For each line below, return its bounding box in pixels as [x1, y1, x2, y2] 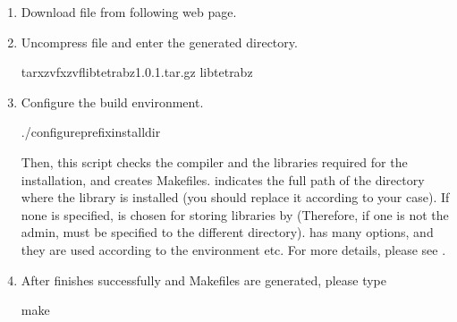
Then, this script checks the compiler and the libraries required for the [21, 152, 408, 171]
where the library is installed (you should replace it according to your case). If [21, 188, 450, 207]
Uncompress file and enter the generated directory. [21, 32, 298, 51]
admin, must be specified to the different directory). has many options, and [21, 223, 434, 241]
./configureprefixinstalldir [21, 123, 161, 141]
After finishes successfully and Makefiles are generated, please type [21, 270, 386, 289]
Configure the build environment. [21, 92, 204, 111]
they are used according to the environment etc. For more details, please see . [21, 240, 446, 258]
